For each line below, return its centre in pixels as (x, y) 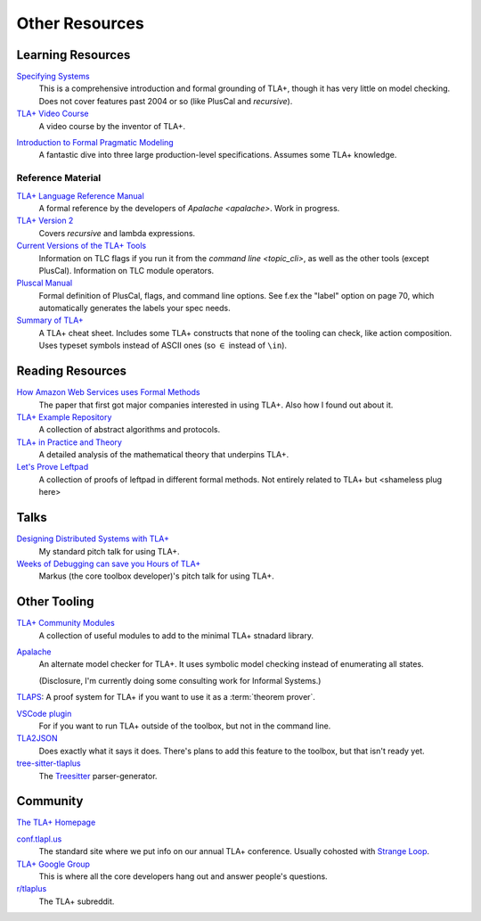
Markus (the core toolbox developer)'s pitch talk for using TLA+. (157, 576)
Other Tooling (55, 602)
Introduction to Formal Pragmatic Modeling (95, 143)
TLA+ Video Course (53, 114)
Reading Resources (72, 371)
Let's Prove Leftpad (53, 467)
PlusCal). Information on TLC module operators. (126, 270)
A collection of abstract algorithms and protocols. (130, 430)
